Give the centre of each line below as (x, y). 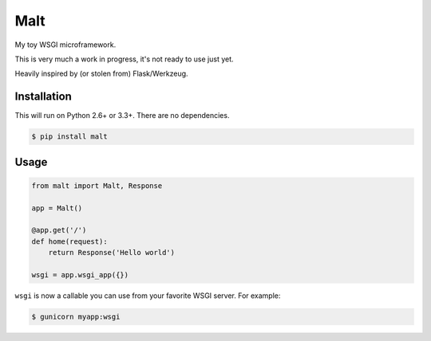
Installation (43, 97)
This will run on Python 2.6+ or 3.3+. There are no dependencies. (122, 116)
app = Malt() (57, 208)
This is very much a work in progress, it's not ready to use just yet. (125, 59)
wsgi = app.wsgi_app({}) (80, 274)
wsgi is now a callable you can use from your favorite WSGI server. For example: (148, 296)
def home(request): (69, 241)
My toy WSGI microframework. (65, 45)
